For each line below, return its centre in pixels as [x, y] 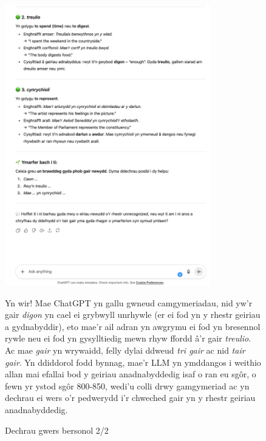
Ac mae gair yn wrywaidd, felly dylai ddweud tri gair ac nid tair [125, 350]
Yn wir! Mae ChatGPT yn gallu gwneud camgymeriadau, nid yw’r [129, 302]
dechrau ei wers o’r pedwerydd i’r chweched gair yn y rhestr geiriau [130, 398]
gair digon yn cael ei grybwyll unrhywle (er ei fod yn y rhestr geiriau [133, 315]
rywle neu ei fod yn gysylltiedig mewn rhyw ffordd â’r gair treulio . [128, 338]
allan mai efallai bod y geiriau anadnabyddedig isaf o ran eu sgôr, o [131, 374]
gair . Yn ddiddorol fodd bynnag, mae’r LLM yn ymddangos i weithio [133, 362]
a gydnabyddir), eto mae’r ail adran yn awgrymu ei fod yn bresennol [133, 326]
